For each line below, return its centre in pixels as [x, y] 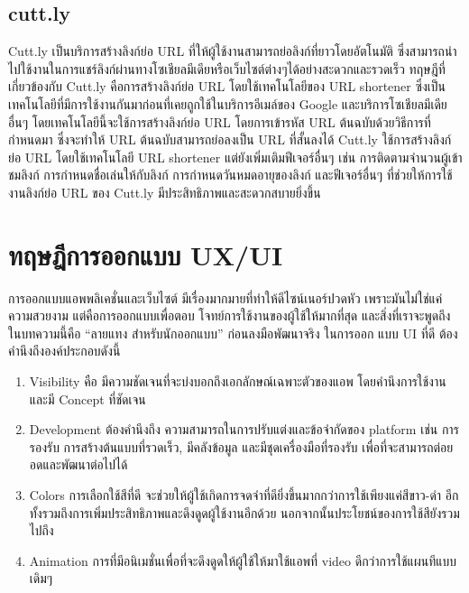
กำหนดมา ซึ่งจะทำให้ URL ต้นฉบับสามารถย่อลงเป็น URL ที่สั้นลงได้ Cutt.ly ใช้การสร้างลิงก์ [230, 139]
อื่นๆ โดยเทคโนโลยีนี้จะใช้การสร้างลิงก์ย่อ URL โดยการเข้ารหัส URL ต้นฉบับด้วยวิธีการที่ [220, 121]
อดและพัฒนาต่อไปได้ [78, 464]
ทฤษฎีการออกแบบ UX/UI [146, 254]
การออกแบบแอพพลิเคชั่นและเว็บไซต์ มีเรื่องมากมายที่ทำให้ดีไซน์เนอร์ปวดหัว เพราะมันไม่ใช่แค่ [225, 297]
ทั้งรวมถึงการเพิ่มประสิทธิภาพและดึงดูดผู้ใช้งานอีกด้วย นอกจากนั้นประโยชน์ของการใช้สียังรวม [244, 512]
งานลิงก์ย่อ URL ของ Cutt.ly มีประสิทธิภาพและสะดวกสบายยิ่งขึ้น [165, 192]
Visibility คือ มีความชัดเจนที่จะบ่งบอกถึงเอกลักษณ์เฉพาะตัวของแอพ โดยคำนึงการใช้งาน [238, 381]
